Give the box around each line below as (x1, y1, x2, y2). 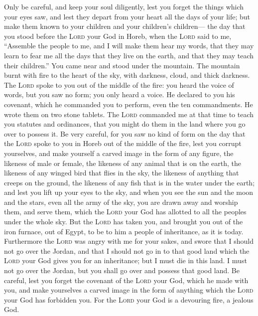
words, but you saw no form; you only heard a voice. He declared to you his (4, 89, 235, 100)
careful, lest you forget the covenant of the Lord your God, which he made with (4, 275, 249, 285)
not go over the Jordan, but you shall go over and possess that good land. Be (4, 265, 240, 276)
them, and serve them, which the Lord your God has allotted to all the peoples (4, 206, 247, 217)
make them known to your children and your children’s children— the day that (4, 21, 246, 31)
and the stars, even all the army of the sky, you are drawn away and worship (4, 196, 238, 207)
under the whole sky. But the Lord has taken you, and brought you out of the (4, 216, 243, 227)
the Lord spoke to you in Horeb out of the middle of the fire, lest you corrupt (4, 138, 242, 149)
